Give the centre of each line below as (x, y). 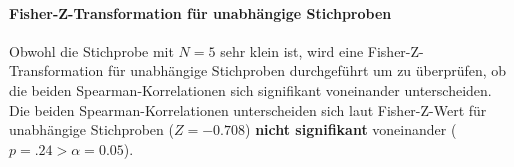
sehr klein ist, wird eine (292, 50)
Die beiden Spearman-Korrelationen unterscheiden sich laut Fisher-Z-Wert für (248, 109)
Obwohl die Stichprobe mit (91, 50)
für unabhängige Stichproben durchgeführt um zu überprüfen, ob (307, 70)
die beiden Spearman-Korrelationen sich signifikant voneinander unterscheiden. (250, 89)
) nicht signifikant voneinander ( (351, 129)
